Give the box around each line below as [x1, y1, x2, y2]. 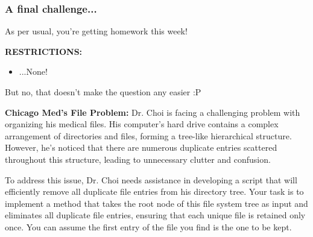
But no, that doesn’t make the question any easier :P [5, 86, 201, 98]
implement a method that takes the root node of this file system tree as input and [5, 197, 308, 209]
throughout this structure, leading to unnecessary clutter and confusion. [5, 153, 271, 165]
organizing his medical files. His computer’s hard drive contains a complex [5, 118, 279, 130]
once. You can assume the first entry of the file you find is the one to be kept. [5, 220, 292, 233]
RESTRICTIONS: [5, 45, 83, 57]
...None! [19, 65, 48, 78]
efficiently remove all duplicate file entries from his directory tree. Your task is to [5, 185, 304, 198]
